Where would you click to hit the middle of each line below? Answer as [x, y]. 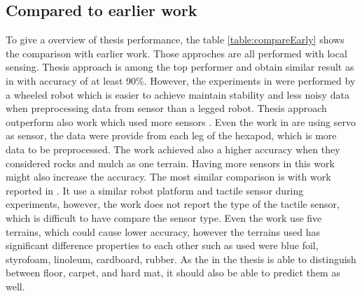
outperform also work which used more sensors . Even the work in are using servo [181, 121]
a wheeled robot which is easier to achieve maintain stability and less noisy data [177, 94]
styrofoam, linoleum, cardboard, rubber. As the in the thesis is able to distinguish [181, 259]
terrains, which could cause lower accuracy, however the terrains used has [163, 231]
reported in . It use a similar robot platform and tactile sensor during [155, 190]
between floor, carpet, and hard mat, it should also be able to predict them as [173, 273]
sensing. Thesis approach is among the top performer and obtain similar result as [180, 67]
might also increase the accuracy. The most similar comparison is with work [168, 177]
